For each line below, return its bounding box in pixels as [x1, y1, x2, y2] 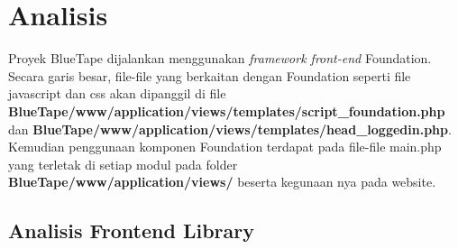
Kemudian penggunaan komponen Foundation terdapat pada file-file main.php [8, 137, 442, 156]
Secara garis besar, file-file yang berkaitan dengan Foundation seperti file [8, 66, 411, 85]
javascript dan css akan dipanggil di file [8, 84, 226, 103]
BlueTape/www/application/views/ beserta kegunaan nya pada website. [8, 172, 436, 191]
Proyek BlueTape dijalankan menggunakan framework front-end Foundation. [8, 49, 432, 68]
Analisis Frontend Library [8, 217, 254, 244]
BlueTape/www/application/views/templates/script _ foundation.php [8, 101, 445, 120]
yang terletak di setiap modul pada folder [8, 154, 238, 173]
